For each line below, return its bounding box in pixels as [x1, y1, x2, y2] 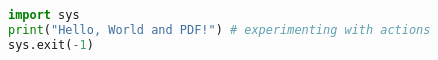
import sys [8, 8, 80, 22]
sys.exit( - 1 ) [8, 37, 94, 52]
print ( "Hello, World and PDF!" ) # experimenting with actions [8, 22, 431, 37]
